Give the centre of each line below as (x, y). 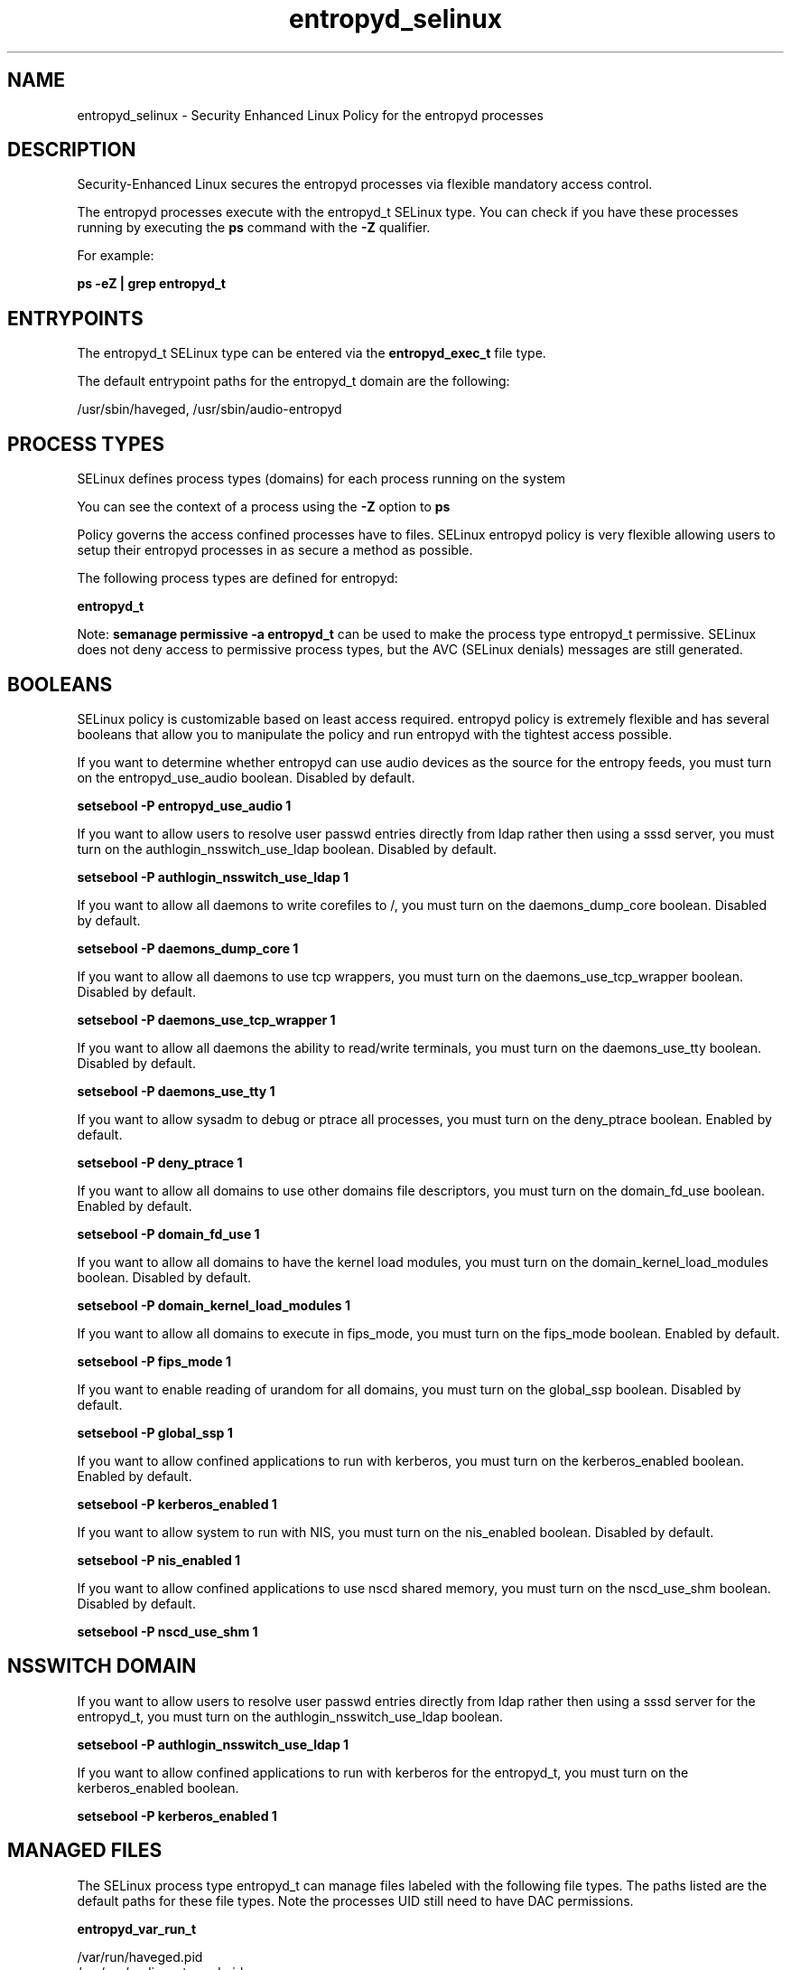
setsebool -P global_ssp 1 (155, 1432)
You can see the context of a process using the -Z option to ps (264, 507)
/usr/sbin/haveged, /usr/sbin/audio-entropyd (209, 409)
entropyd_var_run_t (137, 1928)
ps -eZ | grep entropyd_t (151, 284)
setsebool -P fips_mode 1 (154, 1361)
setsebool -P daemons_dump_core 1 (188, 948)
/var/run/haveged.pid (140, 1956)
